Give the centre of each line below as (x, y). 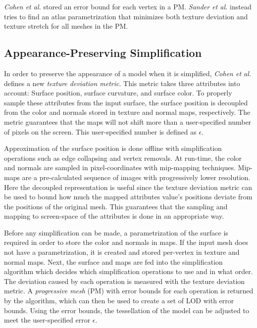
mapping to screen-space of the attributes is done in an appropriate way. (114, 216)
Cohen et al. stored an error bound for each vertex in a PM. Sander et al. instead (128, 6)
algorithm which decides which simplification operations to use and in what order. (128, 271)
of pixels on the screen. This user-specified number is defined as (100, 131)
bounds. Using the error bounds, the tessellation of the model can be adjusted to (127, 310)
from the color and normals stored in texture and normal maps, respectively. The (127, 112)
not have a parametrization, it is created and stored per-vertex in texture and (122, 252)
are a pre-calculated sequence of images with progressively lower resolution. (136, 177)
